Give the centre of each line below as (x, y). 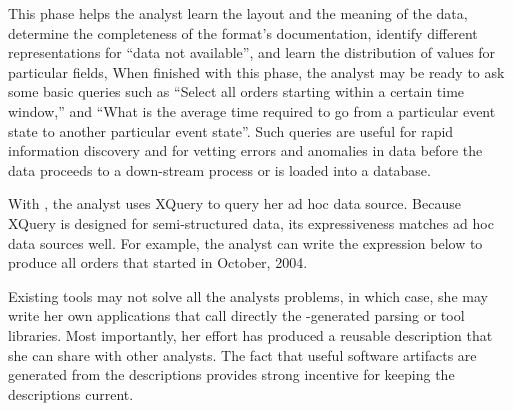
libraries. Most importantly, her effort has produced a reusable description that (250, 334)
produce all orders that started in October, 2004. (158, 262)
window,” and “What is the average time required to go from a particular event (252, 110)
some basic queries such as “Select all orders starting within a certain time (236, 91)
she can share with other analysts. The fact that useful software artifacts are (242, 354)
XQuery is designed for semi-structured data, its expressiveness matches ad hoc (251, 222)
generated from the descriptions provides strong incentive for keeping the (231, 374)
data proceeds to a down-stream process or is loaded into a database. (219, 169)
